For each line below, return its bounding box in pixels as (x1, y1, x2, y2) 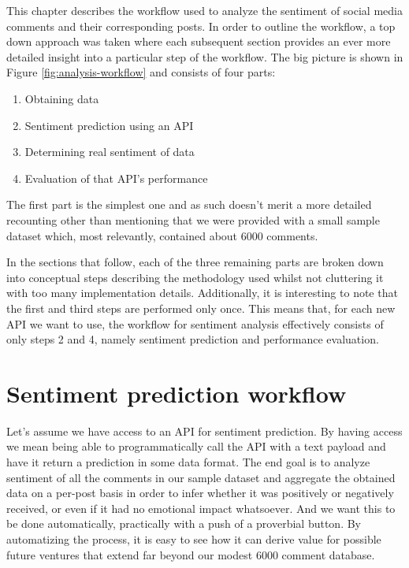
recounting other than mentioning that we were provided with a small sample (6, 211, 380, 228)
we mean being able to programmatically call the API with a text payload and (6, 438, 386, 455)
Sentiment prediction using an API (24, 117, 194, 133)
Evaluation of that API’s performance (24, 169, 208, 186)
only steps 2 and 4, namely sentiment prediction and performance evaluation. (6, 331, 379, 347)
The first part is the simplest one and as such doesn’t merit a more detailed (6, 196, 372, 213)
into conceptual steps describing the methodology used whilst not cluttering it (6, 269, 384, 285)
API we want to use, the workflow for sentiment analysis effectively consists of (6, 315, 384, 332)
